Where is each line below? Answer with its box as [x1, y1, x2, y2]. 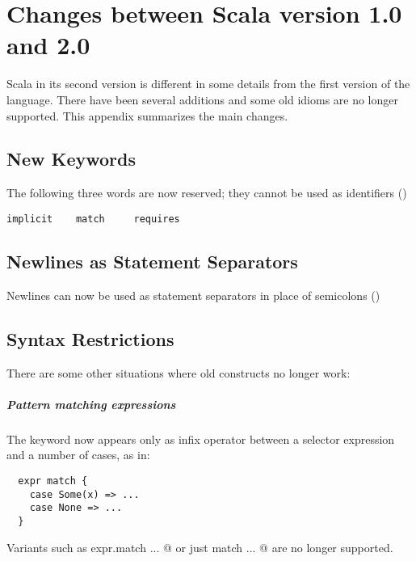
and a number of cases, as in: [6, 446, 150, 463]
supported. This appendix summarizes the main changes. [6, 107, 288, 124]
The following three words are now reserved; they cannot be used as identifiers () [6, 184, 407, 201]
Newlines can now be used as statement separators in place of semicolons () [6, 286, 380, 303]
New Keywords [6, 146, 136, 171]
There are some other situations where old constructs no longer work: [6, 364, 351, 381]
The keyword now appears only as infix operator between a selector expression [6, 430, 395, 447]
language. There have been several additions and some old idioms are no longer [6, 91, 398, 108]
